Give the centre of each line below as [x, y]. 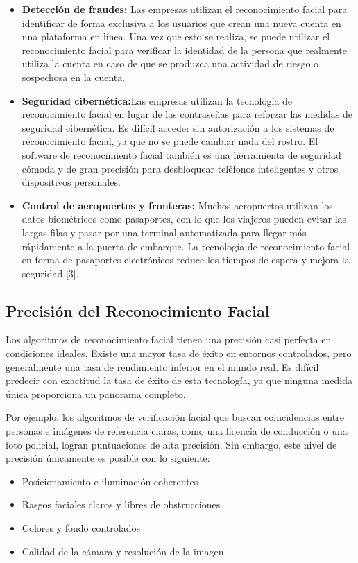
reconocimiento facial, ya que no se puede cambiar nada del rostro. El [170, 141]
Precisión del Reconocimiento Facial [138, 310]
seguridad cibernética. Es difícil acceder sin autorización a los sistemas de [178, 127]
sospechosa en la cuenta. [74, 77]
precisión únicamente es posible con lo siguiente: [108, 458]
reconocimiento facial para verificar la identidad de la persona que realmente [184, 50]
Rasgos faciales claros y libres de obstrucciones [121, 504]
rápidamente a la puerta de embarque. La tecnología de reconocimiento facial [186, 246]
